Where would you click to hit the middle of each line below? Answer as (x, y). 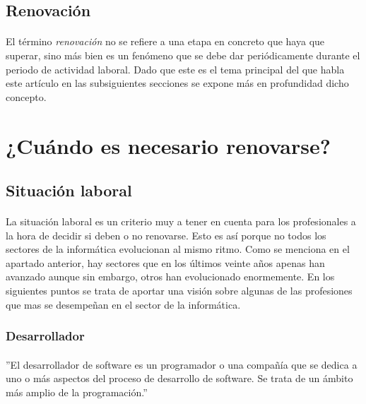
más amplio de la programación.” (77, 392)
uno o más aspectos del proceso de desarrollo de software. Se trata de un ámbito (179, 378)
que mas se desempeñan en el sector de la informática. (123, 304)
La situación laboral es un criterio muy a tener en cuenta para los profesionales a (181, 221)
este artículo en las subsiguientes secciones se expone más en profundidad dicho (177, 83)
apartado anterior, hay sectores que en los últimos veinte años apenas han (165, 262)
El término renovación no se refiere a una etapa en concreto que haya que (165, 41)
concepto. (26, 96)
